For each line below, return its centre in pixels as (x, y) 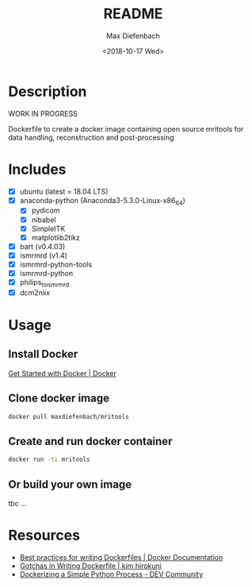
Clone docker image (59, 399)
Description (48, 91)
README (133, 14)
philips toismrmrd (44, 283)
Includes (37, 169)
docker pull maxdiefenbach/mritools (69, 416)
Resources (44, 535)
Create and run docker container (90, 441)
